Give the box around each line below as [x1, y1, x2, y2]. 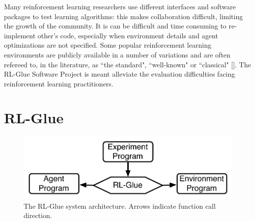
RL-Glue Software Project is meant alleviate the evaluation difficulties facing [4, 69, 235, 79]
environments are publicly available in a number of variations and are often [4, 49, 230, 59]
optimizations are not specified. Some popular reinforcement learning [4, 40, 211, 50]
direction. [24, 210, 52, 221]
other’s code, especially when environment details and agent [37, 30, 218, 40]
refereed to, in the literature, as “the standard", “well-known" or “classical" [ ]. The [4, 59, 251, 69]
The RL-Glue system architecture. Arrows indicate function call [24, 200, 216, 211]
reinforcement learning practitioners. [4, 78, 113, 88]
